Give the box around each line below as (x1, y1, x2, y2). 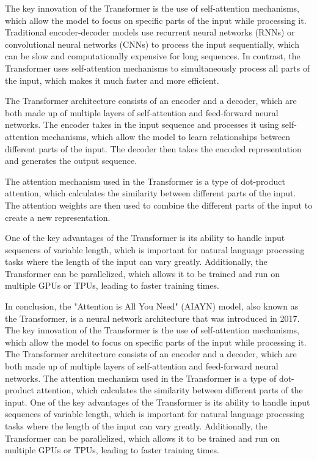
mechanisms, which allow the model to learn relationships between (42, 130, 291, 143)
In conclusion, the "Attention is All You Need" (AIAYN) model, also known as (5, 300, 299, 313)
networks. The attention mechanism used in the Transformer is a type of (5, 371, 277, 384)
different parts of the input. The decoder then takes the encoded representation (5, 142, 302, 155)
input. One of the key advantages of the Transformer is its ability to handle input (5, 395, 310, 408)
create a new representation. (5, 210, 111, 223)
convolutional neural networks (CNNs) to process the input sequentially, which (5, 37, 299, 50)
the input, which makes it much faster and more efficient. (5, 73, 219, 86)
